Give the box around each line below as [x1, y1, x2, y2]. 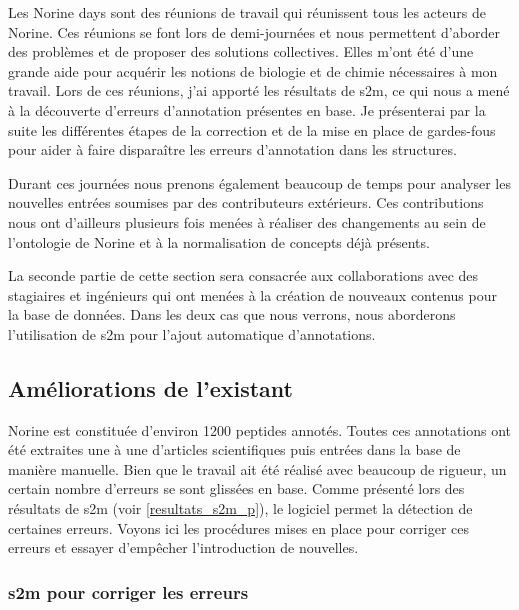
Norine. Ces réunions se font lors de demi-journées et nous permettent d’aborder [8, 21, 500, 42]
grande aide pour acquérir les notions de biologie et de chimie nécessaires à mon [8, 60, 498, 81]
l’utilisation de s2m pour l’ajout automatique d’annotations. [8, 323, 376, 344]
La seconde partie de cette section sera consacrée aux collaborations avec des [8, 265, 479, 286]
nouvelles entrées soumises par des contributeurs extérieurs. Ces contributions [8, 192, 484, 213]
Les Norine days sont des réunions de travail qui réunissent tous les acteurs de [8, 2, 486, 22]
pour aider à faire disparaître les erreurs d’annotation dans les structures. [8, 139, 457, 160]
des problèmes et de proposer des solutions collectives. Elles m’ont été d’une [8, 41, 474, 62]
